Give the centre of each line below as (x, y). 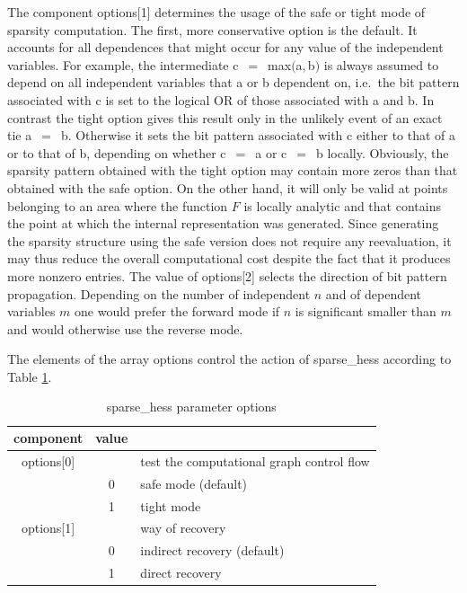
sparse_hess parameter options (191, 407)
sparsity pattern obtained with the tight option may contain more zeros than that (233, 170)
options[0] (48, 460)
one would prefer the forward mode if (177, 311)
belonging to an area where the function (118, 205)
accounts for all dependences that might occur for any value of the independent (225, 47)
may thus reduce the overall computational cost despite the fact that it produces (229, 258)
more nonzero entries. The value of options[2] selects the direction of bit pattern (227, 275)
